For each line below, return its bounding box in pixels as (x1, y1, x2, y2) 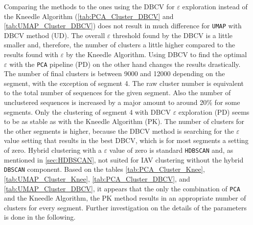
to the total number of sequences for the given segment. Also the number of (4, 87, 231, 98)
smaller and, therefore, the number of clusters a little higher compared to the (4, 40, 235, 50)
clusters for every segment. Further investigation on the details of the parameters (4, 202, 247, 212)
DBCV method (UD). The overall (4, 30, 105, 40)
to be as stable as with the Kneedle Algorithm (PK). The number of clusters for (4, 116, 245, 126)
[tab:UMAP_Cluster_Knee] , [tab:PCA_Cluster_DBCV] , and (4, 173, 190, 184)
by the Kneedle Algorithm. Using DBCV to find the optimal (66, 49, 247, 60)
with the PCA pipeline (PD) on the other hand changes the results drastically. (9, 59, 241, 69)
